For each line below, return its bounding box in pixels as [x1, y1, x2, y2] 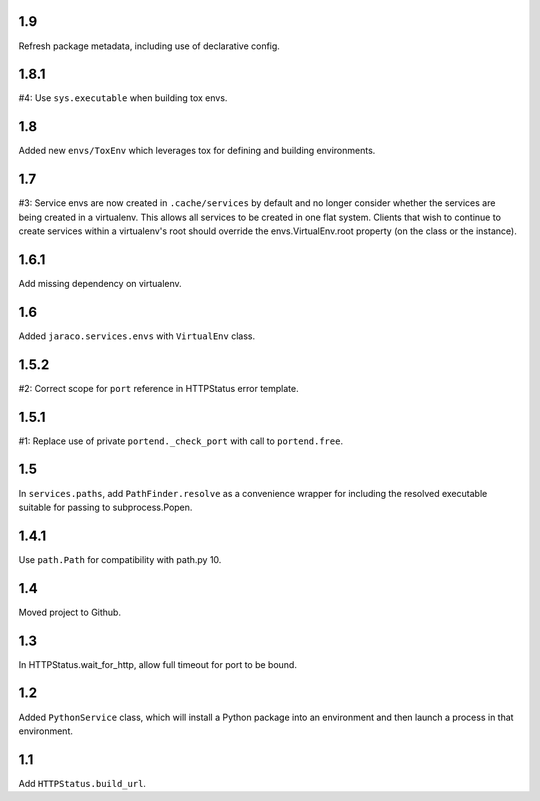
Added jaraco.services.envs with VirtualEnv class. [18, 330, 255, 342]
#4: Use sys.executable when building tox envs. [18, 92, 228, 104]
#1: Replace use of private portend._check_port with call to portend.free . [18, 435, 344, 447]
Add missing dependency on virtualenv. [18, 277, 182, 289]
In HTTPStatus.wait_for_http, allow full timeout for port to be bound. [18, 658, 297, 670]
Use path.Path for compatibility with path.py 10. [18, 553, 222, 565]
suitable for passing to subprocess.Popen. [18, 501, 193, 513]
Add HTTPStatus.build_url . [18, 777, 147, 789]
